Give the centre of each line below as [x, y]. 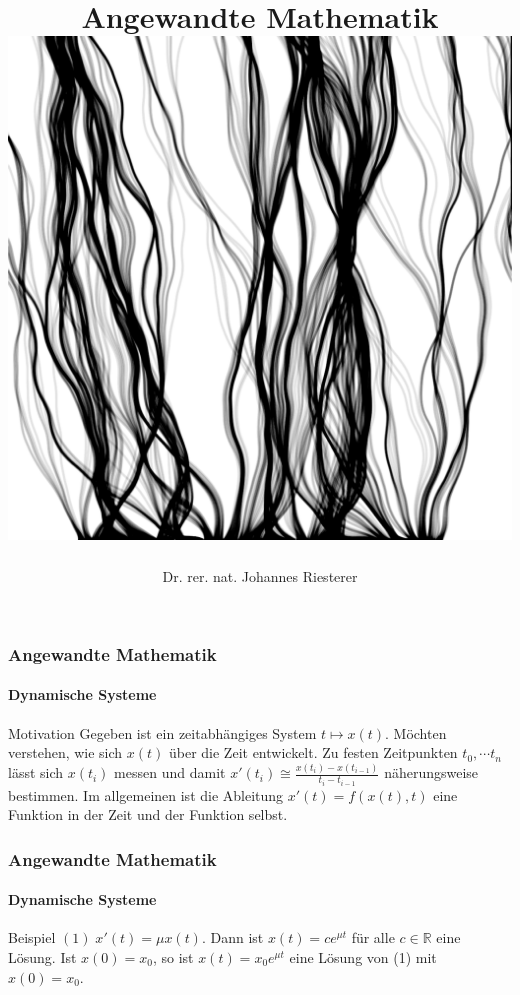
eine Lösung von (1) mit [363, 957]
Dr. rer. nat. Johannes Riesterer [260, 576]
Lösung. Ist [42, 957]
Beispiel [32, 937]
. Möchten [416, 732]
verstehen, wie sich [65, 752]
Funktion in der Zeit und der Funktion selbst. [148, 814]
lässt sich [36, 772]
